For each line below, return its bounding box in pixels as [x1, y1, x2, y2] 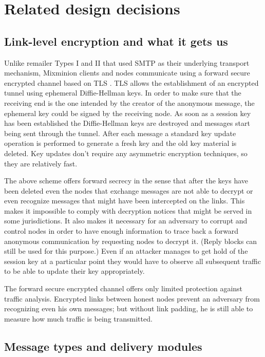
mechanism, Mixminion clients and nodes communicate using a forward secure [4, 67, 250, 78]
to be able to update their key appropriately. [4, 266, 145, 276]
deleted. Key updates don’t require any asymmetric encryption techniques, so [4, 147, 248, 158]
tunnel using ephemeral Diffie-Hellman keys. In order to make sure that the [4, 87, 241, 98]
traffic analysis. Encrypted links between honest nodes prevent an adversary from [4, 293, 260, 304]
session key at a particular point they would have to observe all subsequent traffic [4, 255, 261, 266]
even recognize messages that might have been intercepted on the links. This [4, 195, 245, 206]
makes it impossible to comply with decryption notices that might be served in [4, 205, 252, 216]
